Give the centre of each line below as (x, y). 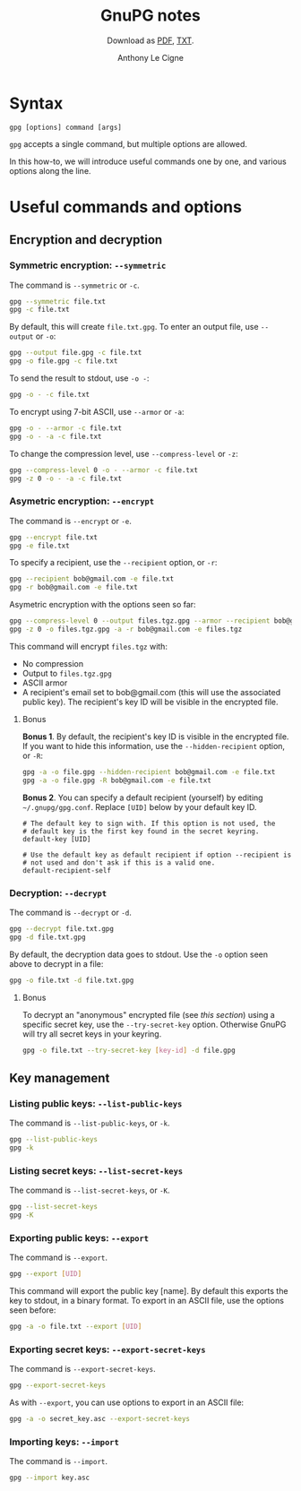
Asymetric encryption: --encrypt (82, 501)
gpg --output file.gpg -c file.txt (76, 353)
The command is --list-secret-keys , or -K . (90, 1190)
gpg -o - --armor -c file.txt (66, 428)
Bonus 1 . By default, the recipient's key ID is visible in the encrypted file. (155, 737)
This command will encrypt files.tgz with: (89, 646)
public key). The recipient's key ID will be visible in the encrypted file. (150, 702)
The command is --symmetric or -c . (75, 285)
